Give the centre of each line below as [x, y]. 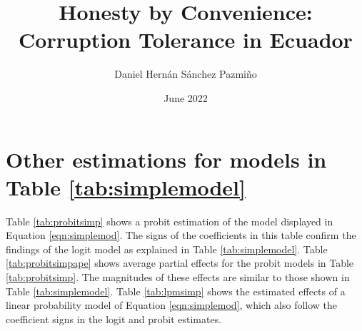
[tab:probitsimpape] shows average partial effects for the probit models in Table [180, 263]
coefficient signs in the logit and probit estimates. [114, 319]
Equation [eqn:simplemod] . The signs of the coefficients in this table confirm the [181, 235]
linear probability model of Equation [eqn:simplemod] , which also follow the [172, 305]
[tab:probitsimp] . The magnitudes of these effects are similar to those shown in [178, 277]
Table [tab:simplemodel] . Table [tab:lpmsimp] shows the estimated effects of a [176, 291]
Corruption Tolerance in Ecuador [186, 40]
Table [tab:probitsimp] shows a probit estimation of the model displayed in [170, 221]
